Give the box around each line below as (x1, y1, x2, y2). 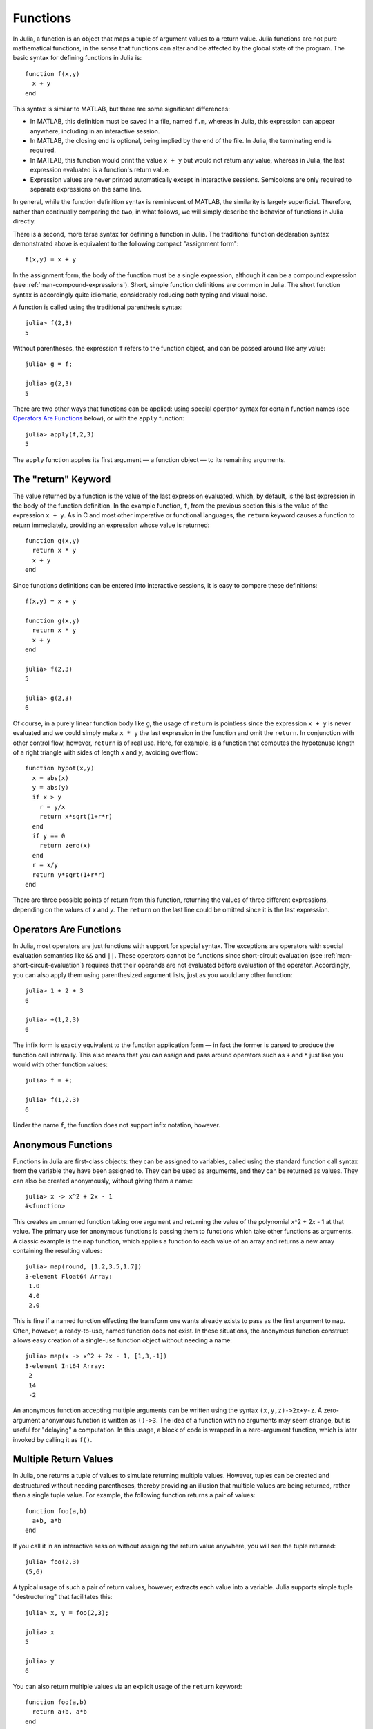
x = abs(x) (32, 774, 69, 782)
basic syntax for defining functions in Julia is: (12, 54, 142, 62)
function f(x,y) (25, 70, 80, 77)
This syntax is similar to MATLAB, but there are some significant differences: (12, 104, 231, 113)
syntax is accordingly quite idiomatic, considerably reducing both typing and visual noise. (12, 290, 268, 299)
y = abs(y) (32, 784, 69, 792)
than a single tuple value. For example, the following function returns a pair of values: (12, 1491, 256, 1499)
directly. (12, 217, 36, 225)
